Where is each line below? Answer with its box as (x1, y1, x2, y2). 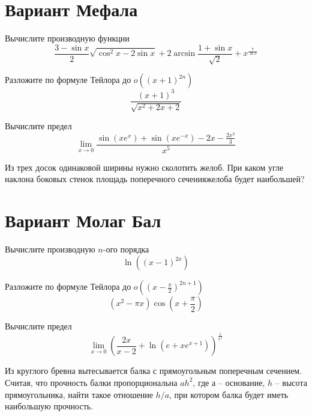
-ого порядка (103, 242, 149, 255)
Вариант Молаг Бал (5, 207, 161, 232)
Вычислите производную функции (5, 32, 130, 44)
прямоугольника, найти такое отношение (5, 388, 153, 400)
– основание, (218, 376, 265, 388)
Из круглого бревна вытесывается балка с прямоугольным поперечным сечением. (5, 364, 302, 377)
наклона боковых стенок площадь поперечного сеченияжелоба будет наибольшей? (5, 173, 305, 185)
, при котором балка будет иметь (169, 388, 289, 400)
